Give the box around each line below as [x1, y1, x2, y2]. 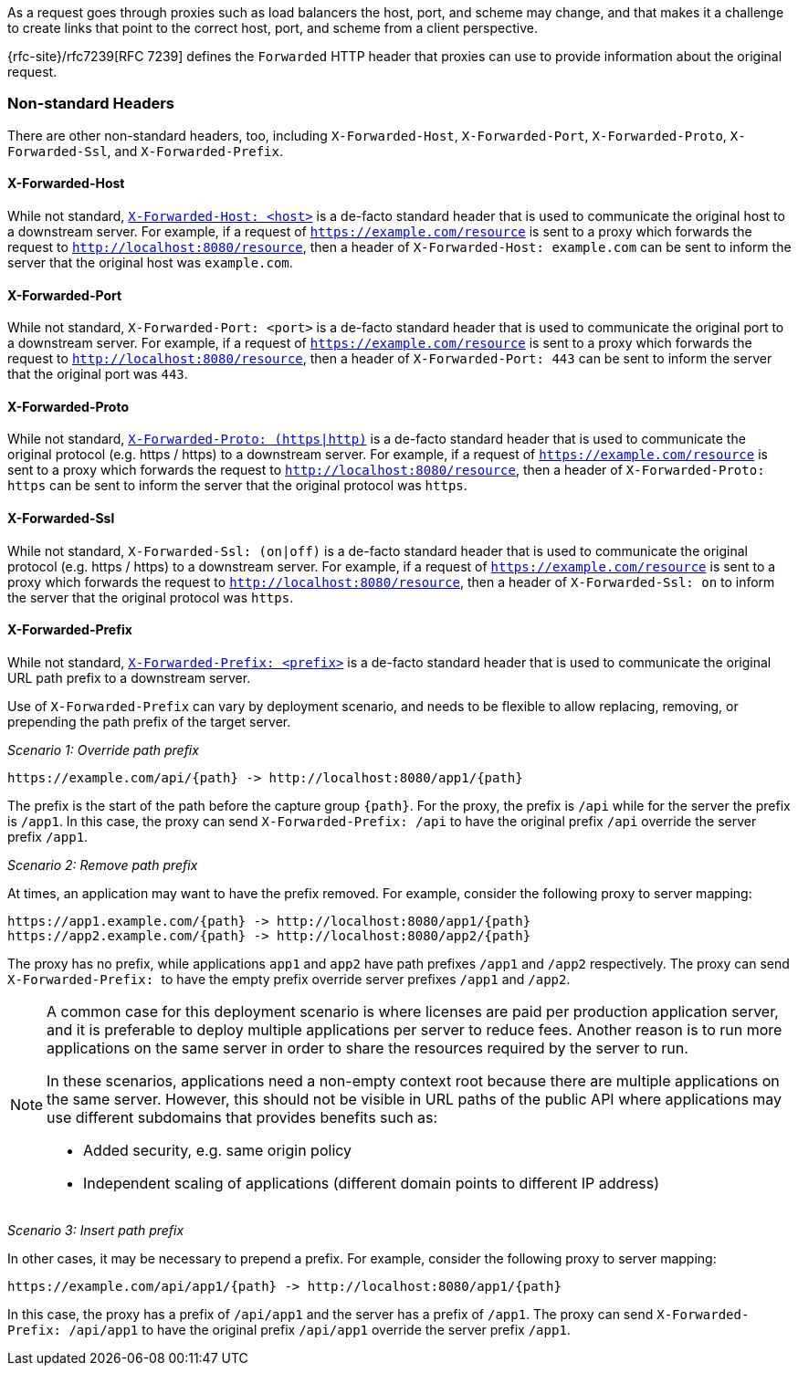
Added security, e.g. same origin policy [83, 1140, 352, 1159]
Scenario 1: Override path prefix [7, 741, 199, 758]
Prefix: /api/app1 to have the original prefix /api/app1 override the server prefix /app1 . [7, 1321, 571, 1337]
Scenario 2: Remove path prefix [7, 856, 198, 873]
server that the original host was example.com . [7, 254, 293, 270]
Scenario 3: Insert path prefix [7, 1221, 184, 1238]
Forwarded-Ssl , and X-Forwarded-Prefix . [7, 142, 283, 159]
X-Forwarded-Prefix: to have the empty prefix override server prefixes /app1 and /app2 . [7, 970, 571, 987]
